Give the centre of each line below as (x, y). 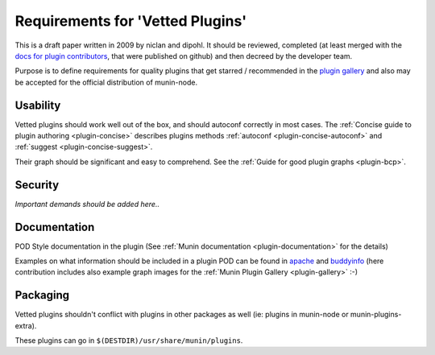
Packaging (42, 295)
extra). (26, 325)
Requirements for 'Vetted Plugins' (131, 21)
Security (37, 185)
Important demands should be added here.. (87, 204)
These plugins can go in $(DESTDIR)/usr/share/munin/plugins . (129, 341)
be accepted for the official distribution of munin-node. (106, 82)
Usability (38, 105)
